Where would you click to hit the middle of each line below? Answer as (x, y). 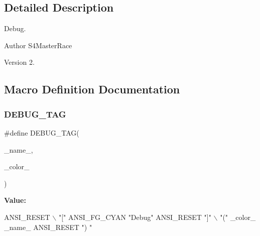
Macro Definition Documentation (92, 89)
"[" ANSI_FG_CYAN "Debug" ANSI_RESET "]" (135, 217)
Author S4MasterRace (38, 45)
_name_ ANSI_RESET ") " (48, 227)
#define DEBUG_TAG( (42, 132)
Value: (15, 200)
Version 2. (19, 62)
